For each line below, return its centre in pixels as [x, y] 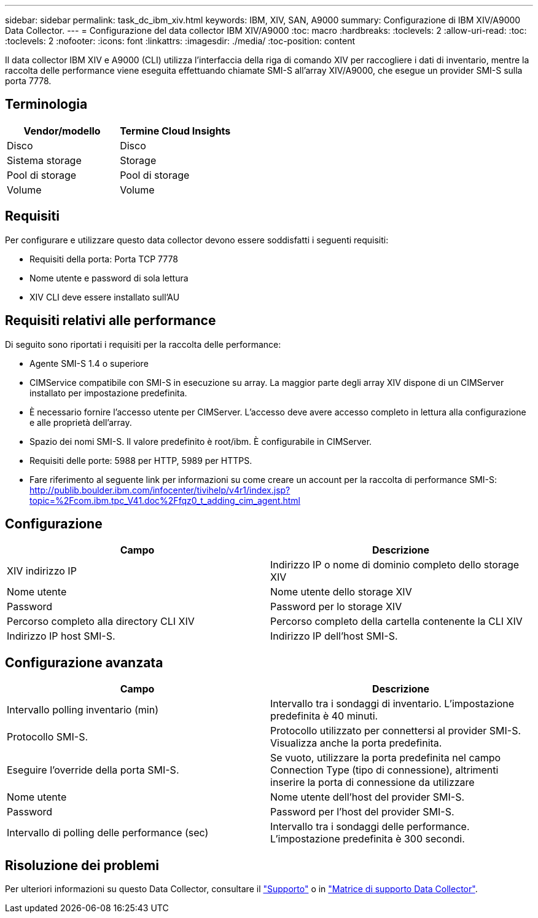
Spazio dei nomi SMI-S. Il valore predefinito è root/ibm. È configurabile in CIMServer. [201, 441]
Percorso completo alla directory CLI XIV [101, 622]
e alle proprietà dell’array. [81, 422]
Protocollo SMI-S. [48, 737]
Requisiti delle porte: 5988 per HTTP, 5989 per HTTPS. [141, 460]
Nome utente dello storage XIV [341, 592]
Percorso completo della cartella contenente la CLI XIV [396, 622]
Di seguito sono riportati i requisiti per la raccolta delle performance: [143, 344]
